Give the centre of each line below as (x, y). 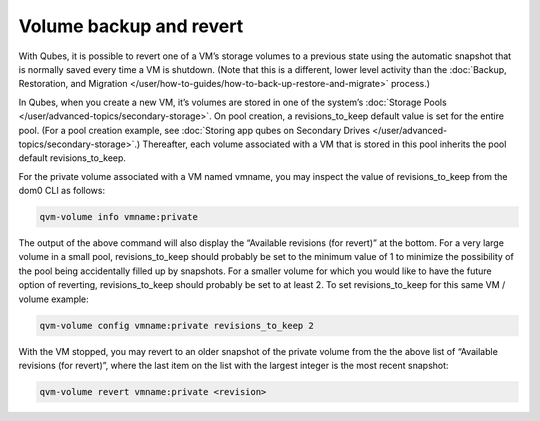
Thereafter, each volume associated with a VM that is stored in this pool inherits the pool (324, 144)
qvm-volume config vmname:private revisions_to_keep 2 (176, 325)
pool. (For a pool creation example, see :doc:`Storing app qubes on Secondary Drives (194, 130)
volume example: (53, 299)
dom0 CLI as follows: (61, 191)
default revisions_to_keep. (72, 158)
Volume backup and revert (131, 26)
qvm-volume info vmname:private (119, 217)
